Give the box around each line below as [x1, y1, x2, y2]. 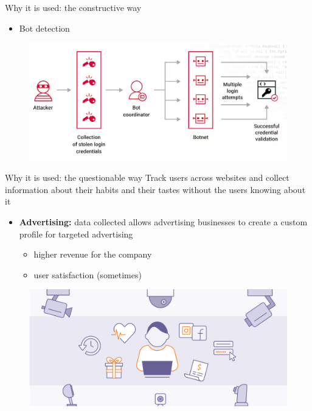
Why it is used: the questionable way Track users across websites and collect [5, 171, 289, 184]
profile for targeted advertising [19, 227, 133, 240]
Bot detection [19, 21, 70, 34]
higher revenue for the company [33, 248, 152, 261]
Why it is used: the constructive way [5, 1, 142, 13]
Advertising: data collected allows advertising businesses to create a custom [19, 215, 308, 228]
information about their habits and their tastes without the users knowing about [5, 183, 306, 195]
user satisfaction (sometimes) [33, 268, 142, 281]
